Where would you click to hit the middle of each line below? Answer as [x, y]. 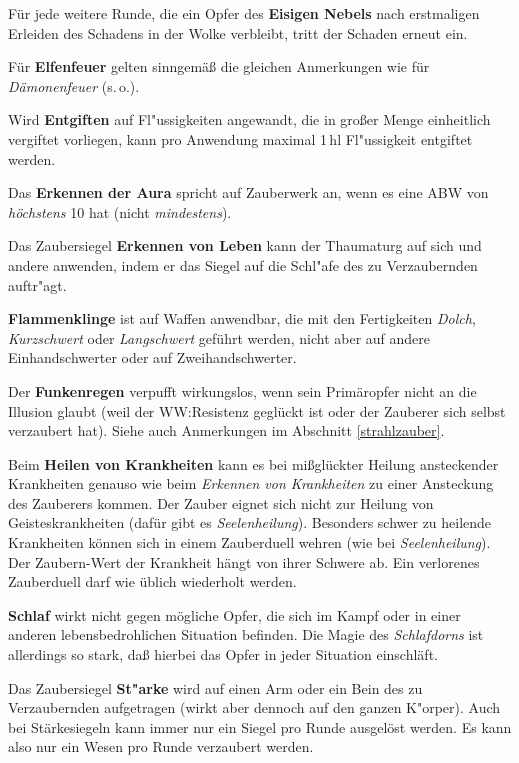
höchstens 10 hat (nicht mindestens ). [120, 211]
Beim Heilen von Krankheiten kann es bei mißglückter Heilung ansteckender [253, 463]
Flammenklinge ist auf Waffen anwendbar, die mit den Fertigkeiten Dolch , [242, 318]
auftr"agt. [37, 284]
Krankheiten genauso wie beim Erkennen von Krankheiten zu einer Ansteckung [251, 483]
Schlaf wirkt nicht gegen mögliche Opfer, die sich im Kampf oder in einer [234, 614]
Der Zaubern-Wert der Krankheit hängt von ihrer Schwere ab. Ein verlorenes [244, 561]
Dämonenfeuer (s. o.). [74, 85]
